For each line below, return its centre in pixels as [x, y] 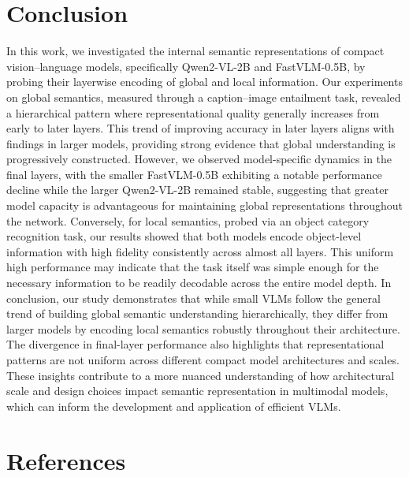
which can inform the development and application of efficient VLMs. [174, 406]
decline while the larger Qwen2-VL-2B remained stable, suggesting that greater [197, 190]
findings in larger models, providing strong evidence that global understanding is [201, 143]
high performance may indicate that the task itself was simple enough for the [193, 267]
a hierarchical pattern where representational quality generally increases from [193, 112]
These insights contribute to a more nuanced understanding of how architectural [201, 375]
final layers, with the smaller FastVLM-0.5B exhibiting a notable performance [194, 174]
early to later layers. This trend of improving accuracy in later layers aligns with [201, 128]
